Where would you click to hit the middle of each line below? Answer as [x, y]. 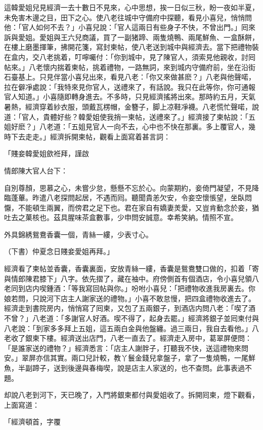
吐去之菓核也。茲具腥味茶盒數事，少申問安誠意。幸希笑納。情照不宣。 [121, 217]
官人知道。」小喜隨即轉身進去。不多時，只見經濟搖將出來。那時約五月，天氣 [130, 97]
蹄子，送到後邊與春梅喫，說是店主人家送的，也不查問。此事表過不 [142, 368]
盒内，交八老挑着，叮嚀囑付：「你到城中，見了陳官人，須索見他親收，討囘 [133, 57]
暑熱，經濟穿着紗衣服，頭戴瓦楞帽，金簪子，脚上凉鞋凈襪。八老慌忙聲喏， [128, 106]
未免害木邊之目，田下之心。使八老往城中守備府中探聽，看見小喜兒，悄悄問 [128, 17]
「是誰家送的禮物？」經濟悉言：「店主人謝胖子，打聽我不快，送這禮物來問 [126, 348]
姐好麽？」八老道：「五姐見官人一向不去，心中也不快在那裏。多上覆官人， [126, 127]
